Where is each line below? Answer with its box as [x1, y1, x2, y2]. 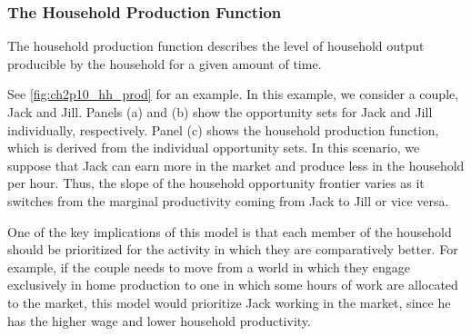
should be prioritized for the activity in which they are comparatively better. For [7, 240, 458, 259]
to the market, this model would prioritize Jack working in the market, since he [7, 292, 451, 311]
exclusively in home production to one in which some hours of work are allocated [7, 275, 458, 294]
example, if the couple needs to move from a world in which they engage [7, 257, 411, 276]
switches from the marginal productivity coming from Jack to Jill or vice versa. [7, 191, 449, 210]
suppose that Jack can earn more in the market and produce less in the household [7, 155, 465, 174]
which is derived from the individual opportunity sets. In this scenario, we [7, 138, 420, 157]
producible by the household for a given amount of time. [7, 54, 322, 73]
